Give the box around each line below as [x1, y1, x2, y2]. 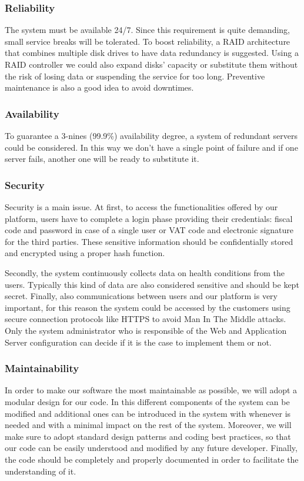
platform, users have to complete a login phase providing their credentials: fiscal [5, 212, 293, 224]
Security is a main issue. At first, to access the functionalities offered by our [5, 201, 278, 213]
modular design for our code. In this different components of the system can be [5, 395, 290, 407]
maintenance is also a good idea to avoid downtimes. [5, 81, 194, 94]
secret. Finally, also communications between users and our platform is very [5, 290, 278, 302]
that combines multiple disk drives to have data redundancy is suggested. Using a [5, 47, 299, 59]
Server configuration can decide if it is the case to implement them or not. [5, 336, 272, 348]
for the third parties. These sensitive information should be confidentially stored [5, 235, 293, 247]
